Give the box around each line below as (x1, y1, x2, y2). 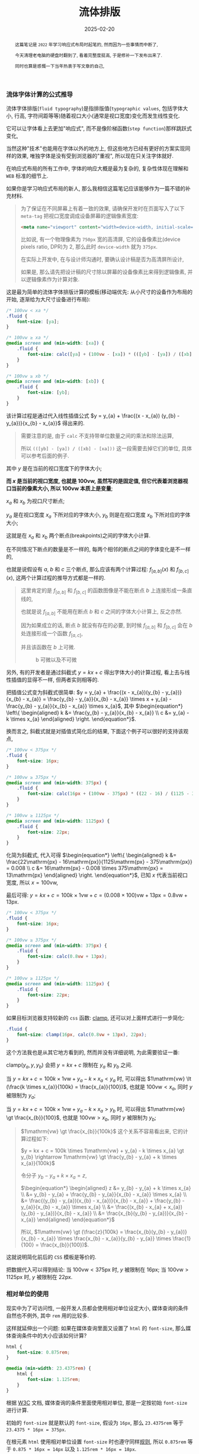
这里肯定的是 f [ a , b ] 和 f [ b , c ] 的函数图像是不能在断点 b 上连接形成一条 (20, 587, 188, 595)
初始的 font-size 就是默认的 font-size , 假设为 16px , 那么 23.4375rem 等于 (6, 1419, 184, 1426)
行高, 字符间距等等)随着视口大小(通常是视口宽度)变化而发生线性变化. (14, 112, 181, 119)
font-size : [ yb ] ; (27, 390, 70, 396)
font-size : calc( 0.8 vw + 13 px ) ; (27, 953, 108, 960)
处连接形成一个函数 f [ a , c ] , (20, 630, 83, 638)
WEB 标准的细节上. (6, 172, 49, 179)
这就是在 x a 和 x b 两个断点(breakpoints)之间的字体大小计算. (6, 532, 151, 540)
